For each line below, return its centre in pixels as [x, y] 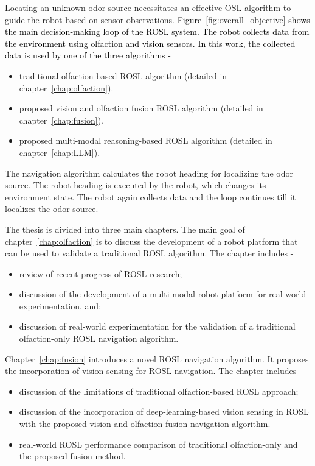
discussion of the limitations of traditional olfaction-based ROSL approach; [159, 391]
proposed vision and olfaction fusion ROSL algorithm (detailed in [141, 108]
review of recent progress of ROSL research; [101, 273]
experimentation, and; [60, 305]
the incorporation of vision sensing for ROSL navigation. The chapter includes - [154, 371]
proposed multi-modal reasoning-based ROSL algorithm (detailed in [146, 140]
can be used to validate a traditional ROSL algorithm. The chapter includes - [149, 253]
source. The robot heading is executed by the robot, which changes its [136, 185]
